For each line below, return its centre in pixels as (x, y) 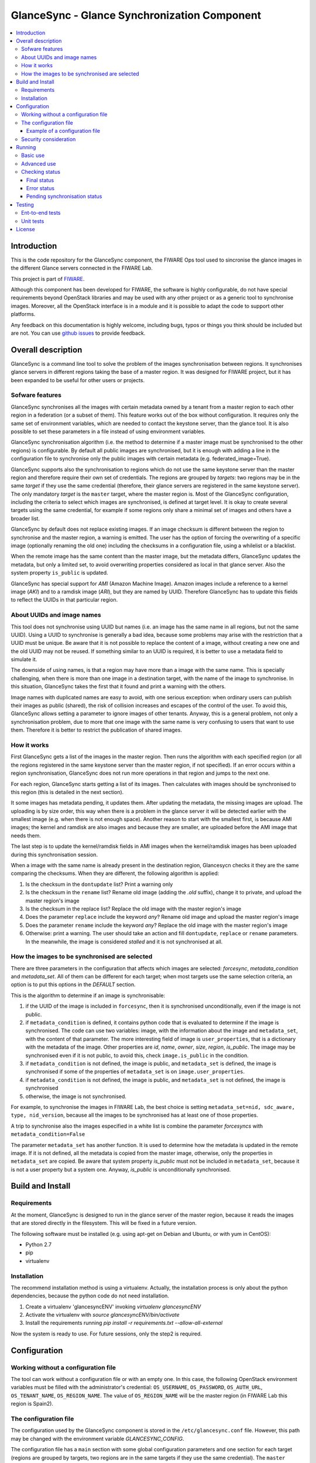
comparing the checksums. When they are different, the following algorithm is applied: (115, 873)
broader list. (25, 518)
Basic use (33, 156)
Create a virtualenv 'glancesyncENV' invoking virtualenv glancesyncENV (113, 1306)
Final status (40, 180)
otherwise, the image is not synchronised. (76, 1096)
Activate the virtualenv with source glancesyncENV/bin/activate (102, 1315)
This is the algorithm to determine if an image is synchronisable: (88, 995)
